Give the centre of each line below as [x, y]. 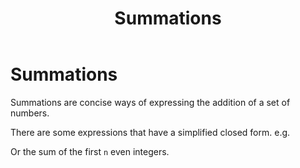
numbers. [30, 113]
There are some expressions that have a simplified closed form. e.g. [150, 132]
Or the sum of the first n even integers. [90, 151]
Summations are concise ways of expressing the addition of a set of [150, 102]
